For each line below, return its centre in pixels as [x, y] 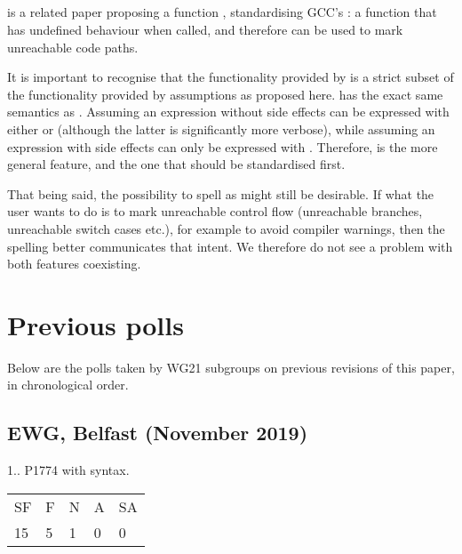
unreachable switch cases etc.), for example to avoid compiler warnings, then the [226, 228]
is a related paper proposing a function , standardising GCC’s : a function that [222, 12]
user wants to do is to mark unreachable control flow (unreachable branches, [215, 211]
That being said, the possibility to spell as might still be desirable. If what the [221, 193]
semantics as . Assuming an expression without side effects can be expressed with [228, 112]
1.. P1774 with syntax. [68, 470]
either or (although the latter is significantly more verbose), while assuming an [221, 128]
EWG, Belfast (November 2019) [158, 433]
